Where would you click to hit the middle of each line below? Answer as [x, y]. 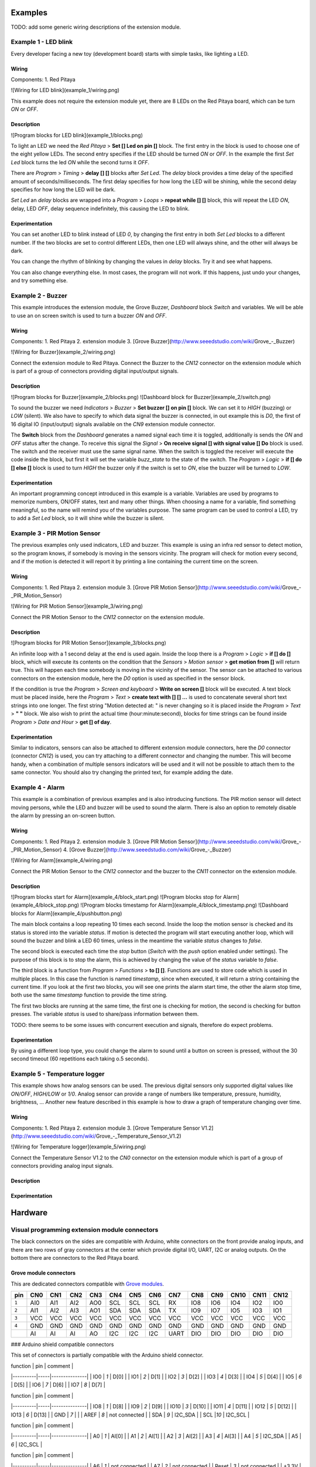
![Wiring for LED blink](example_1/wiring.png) [65, 90]
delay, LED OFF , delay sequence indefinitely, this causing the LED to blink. [100, 208]
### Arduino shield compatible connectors [62, 1344]
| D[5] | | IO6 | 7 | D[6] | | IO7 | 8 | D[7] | [58, 1385]
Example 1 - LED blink [42, 42]
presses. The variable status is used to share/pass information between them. [105, 1014]
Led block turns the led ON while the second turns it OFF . [80, 162]
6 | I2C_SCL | [27, 1444]
